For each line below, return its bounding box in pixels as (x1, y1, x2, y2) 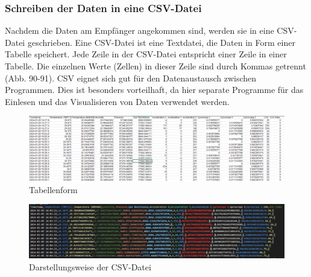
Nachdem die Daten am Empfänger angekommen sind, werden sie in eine (5, 24, 274, 37)
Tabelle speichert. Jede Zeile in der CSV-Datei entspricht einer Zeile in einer (5, 48, 287, 60)
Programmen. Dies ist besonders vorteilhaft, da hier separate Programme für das (5, 83, 304, 96)
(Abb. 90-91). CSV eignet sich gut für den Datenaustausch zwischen (5, 71, 257, 84)
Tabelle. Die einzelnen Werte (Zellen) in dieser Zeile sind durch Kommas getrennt (5, 60, 306, 72)
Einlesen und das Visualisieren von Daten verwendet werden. (5, 95, 230, 107)
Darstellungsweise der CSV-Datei (29, 260, 151, 273)
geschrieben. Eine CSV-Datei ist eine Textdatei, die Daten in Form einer (27, 36, 295, 48)
